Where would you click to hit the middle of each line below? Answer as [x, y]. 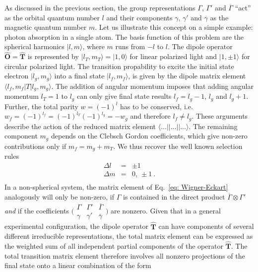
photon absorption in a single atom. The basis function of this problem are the [124, 36]
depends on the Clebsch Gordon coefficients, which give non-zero [149, 136]
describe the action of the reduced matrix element [80, 126]
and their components [139, 17]
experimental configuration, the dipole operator [76, 226]
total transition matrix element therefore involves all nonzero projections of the [125, 255]
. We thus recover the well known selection [178, 146]
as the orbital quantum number [52, 17]
